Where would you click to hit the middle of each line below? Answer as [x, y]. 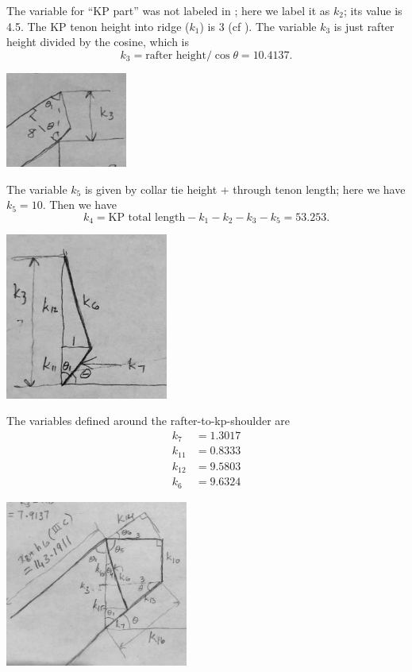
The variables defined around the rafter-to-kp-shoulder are [148, 421]
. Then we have [79, 205]
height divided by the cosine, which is [98, 42]
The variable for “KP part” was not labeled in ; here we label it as [168, 10]
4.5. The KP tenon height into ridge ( [98, 26]
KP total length [147, 217]
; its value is [373, 10]
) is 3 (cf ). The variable [258, 26]
